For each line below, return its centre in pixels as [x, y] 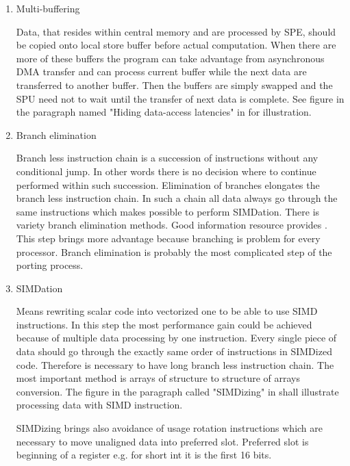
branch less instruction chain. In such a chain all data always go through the [177, 198]
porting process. [50, 265]
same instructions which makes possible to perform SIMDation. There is [168, 211]
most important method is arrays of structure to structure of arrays [158, 378]
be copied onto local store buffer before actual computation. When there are [176, 45]
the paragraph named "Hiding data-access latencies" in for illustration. [164, 112]
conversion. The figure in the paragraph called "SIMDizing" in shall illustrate [177, 391]
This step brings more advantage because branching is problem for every [168, 238]
